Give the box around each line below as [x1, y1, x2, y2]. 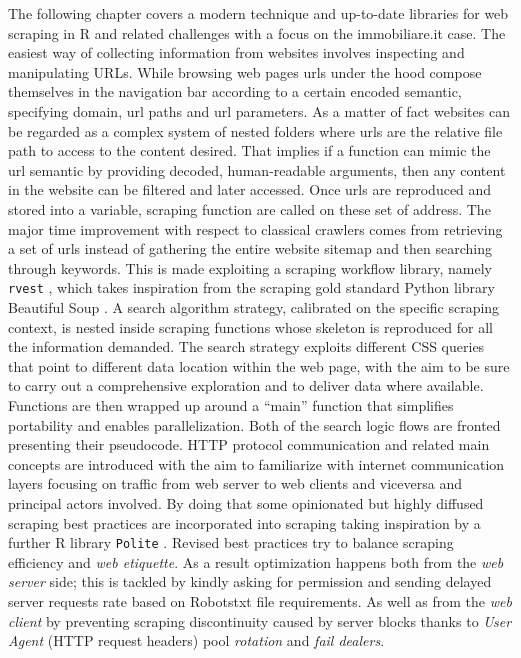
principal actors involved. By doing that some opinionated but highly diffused [8, 492, 484, 513]
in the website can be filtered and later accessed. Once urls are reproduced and [8, 179, 492, 200]
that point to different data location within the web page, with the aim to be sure [8, 355, 510, 376]
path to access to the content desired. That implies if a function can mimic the [8, 140, 491, 161]
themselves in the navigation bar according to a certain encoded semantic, [8, 81, 462, 102]
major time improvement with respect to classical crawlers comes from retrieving [8, 218, 503, 239]
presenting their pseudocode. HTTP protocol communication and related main [8, 434, 490, 455]
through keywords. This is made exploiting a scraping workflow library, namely [8, 257, 492, 278]
